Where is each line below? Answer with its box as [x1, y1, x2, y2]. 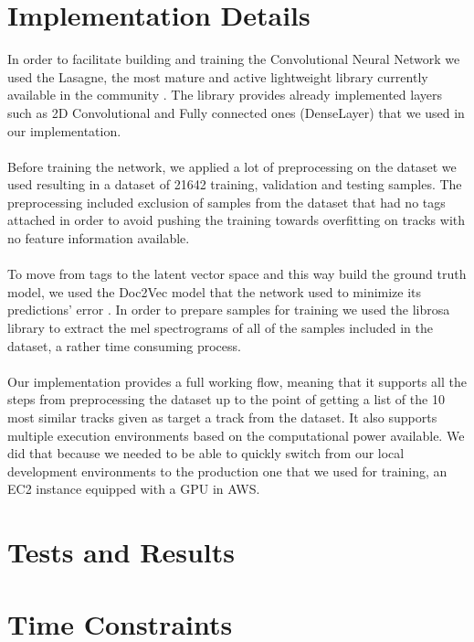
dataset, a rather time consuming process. [7, 336, 241, 355]
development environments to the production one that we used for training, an [7, 461, 448, 480]
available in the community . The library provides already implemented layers [7, 85, 442, 104]
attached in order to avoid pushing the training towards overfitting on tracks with [7, 210, 466, 230]
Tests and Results [7, 533, 235, 571]
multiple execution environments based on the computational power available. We [7, 425, 465, 444]
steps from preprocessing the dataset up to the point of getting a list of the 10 [7, 390, 445, 409]
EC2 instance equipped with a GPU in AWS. [7, 479, 260, 498]
